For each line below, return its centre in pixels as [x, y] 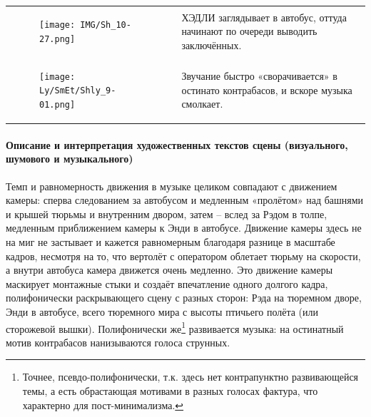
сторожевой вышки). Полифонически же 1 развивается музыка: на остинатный [175, 327]
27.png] [57, 39]
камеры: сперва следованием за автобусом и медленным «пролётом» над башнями [185, 200]
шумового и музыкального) [70, 159]
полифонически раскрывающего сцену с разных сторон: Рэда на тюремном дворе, [184, 298]
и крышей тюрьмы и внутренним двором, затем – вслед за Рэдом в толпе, [167, 213]
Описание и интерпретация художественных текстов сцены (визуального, [177, 144]
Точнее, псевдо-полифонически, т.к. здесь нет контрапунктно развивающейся [190, 377]
